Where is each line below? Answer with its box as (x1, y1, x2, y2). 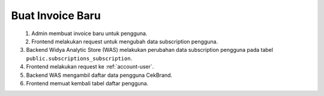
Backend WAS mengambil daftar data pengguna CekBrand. (26, 72, 173, 79)
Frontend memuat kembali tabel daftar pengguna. (26, 79, 149, 86)
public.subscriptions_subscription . (26, 54, 133, 62)
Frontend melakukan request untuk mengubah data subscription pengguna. (31, 38, 218, 45)
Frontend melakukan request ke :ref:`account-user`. (26, 63, 154, 70)
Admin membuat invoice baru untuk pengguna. (31, 30, 148, 37)
